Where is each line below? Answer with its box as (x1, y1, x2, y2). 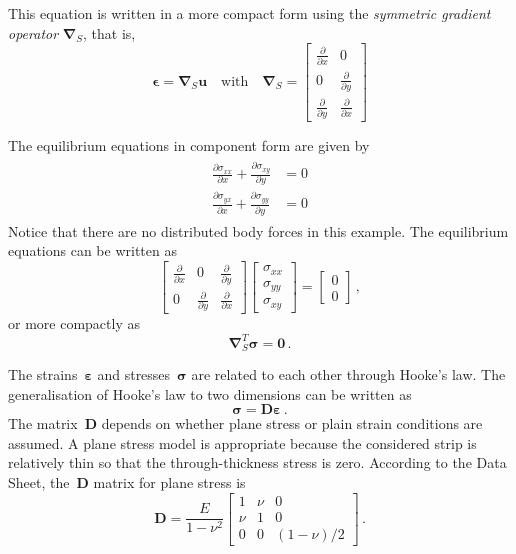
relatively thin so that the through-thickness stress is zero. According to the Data (8, 452, 507, 473)
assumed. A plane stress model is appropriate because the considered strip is (8, 432, 477, 453)
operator (8, 22, 59, 43)
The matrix (8, 413, 78, 434)
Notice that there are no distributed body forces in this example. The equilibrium (8, 220, 509, 241)
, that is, (82, 22, 136, 43)
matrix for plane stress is (93, 471, 246, 492)
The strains (8, 363, 78, 384)
